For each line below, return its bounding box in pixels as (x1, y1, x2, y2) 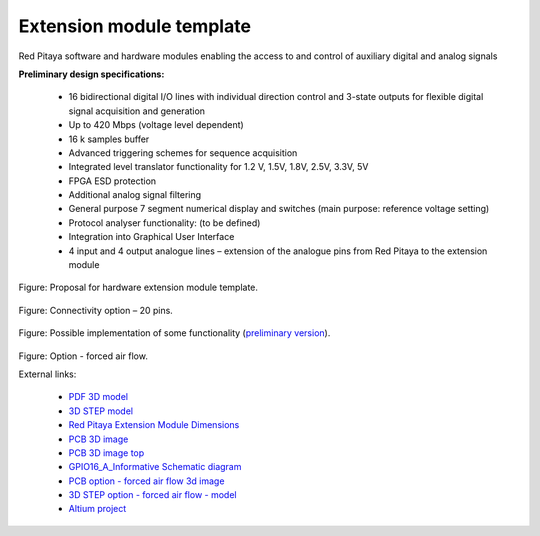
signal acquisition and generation (68, 105, 205, 117)
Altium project (68, 503, 127, 515)
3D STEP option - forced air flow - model (68, 489, 237, 501)
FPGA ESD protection (68, 175, 157, 187)
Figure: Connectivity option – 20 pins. (18, 304, 174, 316)
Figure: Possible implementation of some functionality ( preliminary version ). (18, 327, 331, 339)
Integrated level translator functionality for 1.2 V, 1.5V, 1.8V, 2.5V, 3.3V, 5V (68, 161, 369, 173)
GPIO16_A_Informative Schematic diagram (68, 461, 242, 473)
